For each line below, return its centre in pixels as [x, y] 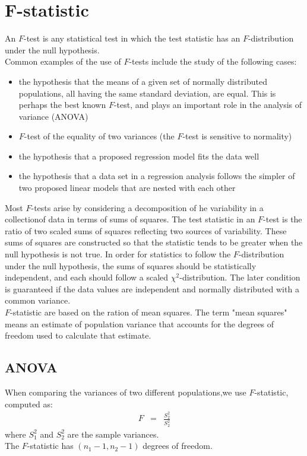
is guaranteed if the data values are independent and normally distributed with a [152, 288]
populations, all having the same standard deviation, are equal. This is [147, 93]
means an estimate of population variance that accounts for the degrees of [140, 323]
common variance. [38, 300]
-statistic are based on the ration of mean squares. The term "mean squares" [149, 312]
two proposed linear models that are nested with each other [127, 188]
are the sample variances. [113, 434]
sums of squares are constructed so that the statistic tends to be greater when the [154, 242]
